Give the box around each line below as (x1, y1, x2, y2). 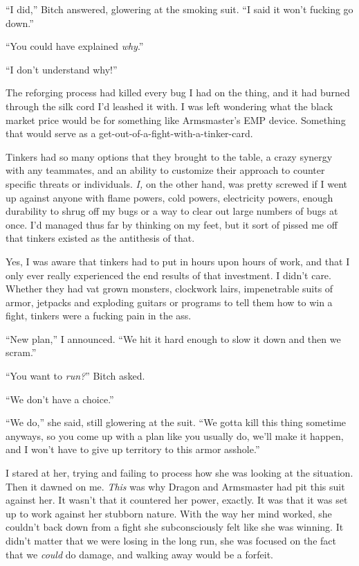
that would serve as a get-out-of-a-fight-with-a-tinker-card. (6, 126, 253, 141)
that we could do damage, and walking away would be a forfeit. (6, 547, 274, 561)
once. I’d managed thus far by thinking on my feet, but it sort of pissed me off (6, 217, 338, 231)
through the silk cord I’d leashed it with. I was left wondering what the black (6, 98, 333, 113)
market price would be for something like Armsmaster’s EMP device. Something (6, 112, 346, 127)
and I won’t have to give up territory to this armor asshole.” (6, 442, 260, 457)
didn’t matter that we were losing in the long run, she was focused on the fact (6, 533, 336, 547)
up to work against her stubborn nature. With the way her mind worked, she (6, 506, 332, 520)
